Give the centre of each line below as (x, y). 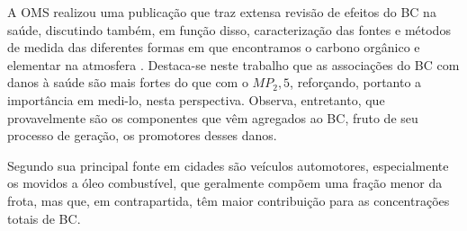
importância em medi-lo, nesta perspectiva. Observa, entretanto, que (196, 99)
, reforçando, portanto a (356, 82)
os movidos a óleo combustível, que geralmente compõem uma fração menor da (225, 183)
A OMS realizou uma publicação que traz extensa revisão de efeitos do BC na (222, 12)
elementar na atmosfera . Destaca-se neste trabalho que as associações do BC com (233, 64)
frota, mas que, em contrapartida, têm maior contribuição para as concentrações (229, 200)
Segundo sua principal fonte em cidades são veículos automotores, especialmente (228, 165)
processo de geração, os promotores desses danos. (142, 135)
